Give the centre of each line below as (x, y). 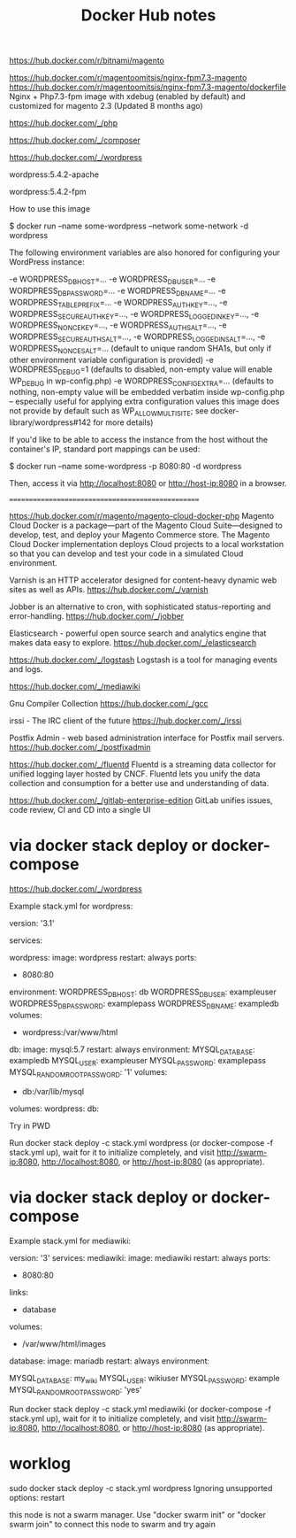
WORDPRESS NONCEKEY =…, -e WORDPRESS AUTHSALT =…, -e (118, 326)
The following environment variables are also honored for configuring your (144, 252)
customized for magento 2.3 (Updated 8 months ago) (106, 106)
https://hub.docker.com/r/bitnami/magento (87, 61)
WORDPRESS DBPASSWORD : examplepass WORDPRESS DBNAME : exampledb (144, 1004)
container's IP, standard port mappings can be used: (105, 449)
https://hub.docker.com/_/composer (75, 140)
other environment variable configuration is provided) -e (111, 359)
